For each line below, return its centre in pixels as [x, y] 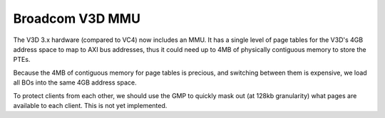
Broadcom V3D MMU [77, 18]
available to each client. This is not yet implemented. [90, 105]
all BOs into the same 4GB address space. [75, 82]
